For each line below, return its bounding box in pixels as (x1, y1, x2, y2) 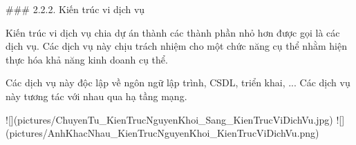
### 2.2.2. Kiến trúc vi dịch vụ (6, 2, 145, 16)
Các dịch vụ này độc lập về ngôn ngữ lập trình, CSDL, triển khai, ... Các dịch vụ (6, 75, 350, 90)
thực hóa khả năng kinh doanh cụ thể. (6, 52, 168, 66)
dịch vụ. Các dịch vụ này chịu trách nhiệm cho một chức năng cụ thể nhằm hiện (6, 39, 347, 53)
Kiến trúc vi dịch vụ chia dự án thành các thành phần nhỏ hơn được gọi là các (6, 25, 340, 39)
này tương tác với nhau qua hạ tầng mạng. (6, 88, 187, 103)
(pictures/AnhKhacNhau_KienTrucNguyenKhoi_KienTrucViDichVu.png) (6, 126, 319, 140)
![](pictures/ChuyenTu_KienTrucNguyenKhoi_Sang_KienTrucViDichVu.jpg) (6, 112, 333, 126)
